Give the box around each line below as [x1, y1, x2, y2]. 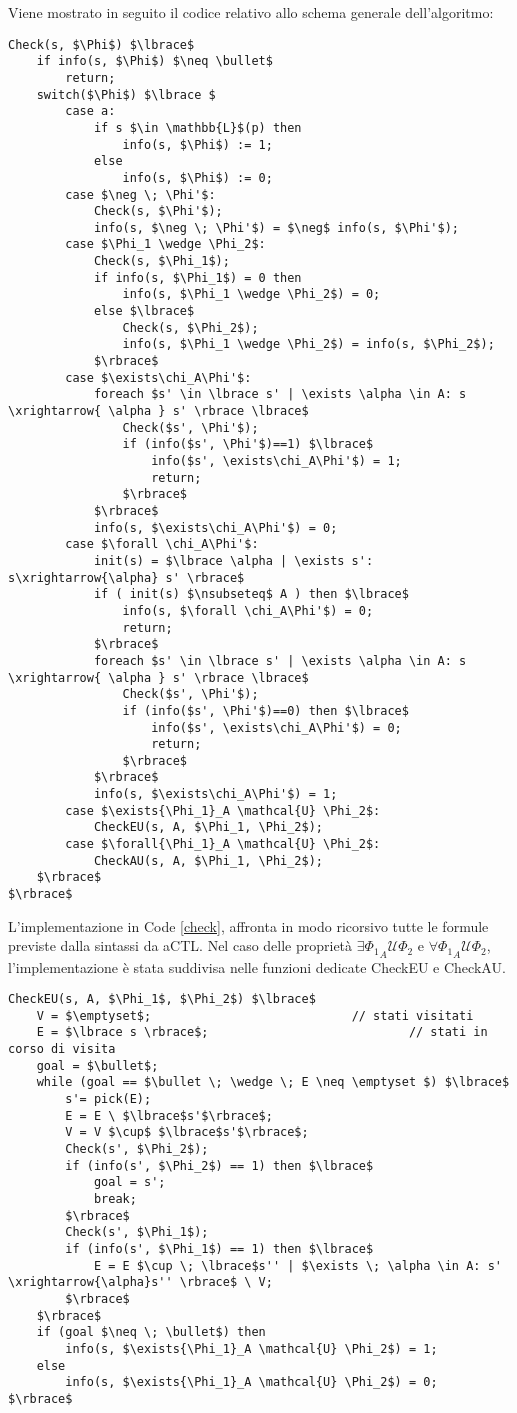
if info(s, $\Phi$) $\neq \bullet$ [36, 54, 273, 69]
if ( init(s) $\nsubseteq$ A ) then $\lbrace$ [93, 587, 409, 602]
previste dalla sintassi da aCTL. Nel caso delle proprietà [8, 935, 353, 956]
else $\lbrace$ [93, 304, 195, 319]
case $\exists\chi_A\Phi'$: [65, 370, 252, 385]
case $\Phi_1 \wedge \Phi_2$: [65, 237, 266, 252]
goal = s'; [93, 1175, 166, 1190]
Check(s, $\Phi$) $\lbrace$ [8, 37, 195, 52]
